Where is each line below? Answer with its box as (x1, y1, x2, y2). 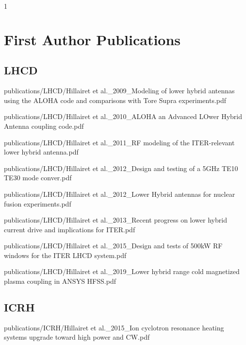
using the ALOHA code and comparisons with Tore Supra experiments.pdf (4, 95, 227, 105)
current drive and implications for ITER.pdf (4, 224, 135, 234)
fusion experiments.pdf (4, 198, 71, 208)
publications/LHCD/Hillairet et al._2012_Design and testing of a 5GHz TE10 (4, 163, 238, 173)
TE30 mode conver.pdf (4, 172, 72, 183)
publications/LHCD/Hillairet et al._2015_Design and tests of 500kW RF (4, 241, 223, 251)
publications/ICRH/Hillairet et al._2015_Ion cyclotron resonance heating (4, 322, 224, 332)
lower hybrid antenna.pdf (4, 147, 79, 157)
